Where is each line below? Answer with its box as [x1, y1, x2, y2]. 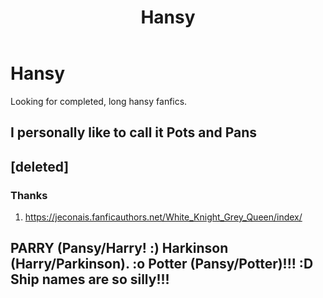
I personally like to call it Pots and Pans [10, 124, 258, 141]
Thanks [10, 188, 48, 202]
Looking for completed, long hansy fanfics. [10, 95, 188, 107]
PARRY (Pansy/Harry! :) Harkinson [10, 240, 229, 257]
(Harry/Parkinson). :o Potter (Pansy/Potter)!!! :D [10, 256, 314, 273]
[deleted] [10, 158, 70, 175]
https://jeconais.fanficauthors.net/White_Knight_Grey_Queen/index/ [24, 211, 303, 223]
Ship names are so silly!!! [10, 271, 170, 288]
